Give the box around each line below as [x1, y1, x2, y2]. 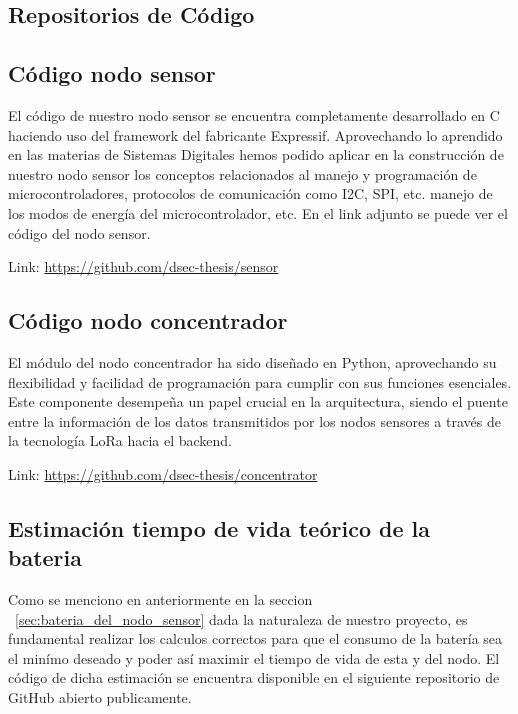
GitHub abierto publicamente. [8, 687, 192, 708]
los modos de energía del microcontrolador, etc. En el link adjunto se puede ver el [8, 202, 508, 223]
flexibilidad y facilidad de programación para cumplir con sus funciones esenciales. [8, 371, 512, 392]
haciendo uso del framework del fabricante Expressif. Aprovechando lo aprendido [8, 124, 503, 145]
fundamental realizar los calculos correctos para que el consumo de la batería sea [8, 628, 503, 649]
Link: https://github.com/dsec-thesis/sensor [8, 256, 279, 277]
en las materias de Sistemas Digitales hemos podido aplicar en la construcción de [8, 144, 504, 165]
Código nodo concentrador [8, 305, 288, 336]
